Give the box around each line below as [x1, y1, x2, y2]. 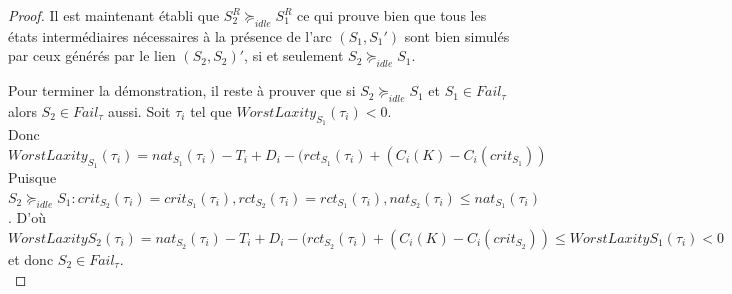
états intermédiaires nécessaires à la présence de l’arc [8, 25, 332, 46]
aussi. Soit [108, 100, 171, 121]
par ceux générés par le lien [8, 45, 176, 66]
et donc [8, 249, 54, 270]
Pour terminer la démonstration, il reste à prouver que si [8, 80, 356, 101]
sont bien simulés [404, 25, 510, 46]
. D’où [8, 207, 46, 228]
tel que [190, 100, 232, 121]
